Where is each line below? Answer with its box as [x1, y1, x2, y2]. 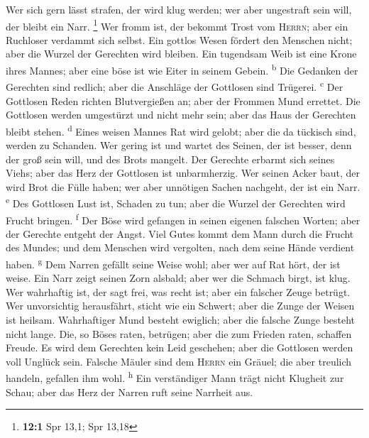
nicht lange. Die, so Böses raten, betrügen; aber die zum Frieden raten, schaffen [6, 326, 352, 341]
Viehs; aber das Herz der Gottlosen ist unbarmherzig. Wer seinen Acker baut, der [6, 165, 360, 180]
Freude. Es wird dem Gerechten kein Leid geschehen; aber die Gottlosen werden [6, 340, 353, 355]
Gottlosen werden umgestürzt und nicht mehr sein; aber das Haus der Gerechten [6, 107, 356, 122]
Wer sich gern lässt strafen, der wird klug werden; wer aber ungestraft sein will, [6, 2, 352, 16]
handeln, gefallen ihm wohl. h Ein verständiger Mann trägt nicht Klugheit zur [6, 368, 344, 385]
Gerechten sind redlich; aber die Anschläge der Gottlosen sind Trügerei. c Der [6, 77, 343, 94]
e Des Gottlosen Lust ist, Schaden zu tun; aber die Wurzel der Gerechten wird [6, 194, 346, 210]
